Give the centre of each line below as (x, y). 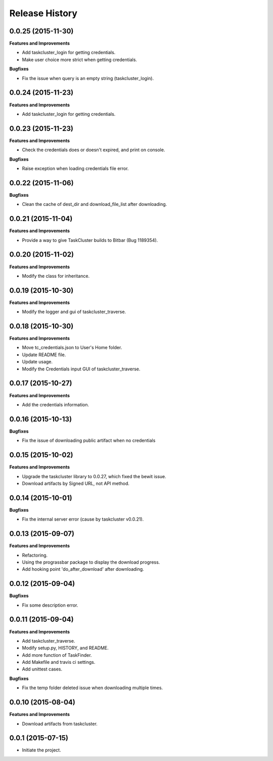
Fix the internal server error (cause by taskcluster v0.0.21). (83, 519)
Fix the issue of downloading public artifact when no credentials (89, 441)
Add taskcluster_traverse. (49, 641)
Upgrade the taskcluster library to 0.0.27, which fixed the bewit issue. (94, 476)
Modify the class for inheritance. (56, 276)
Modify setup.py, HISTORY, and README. (65, 648)
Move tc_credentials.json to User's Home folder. (72, 348)
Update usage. (37, 362)
